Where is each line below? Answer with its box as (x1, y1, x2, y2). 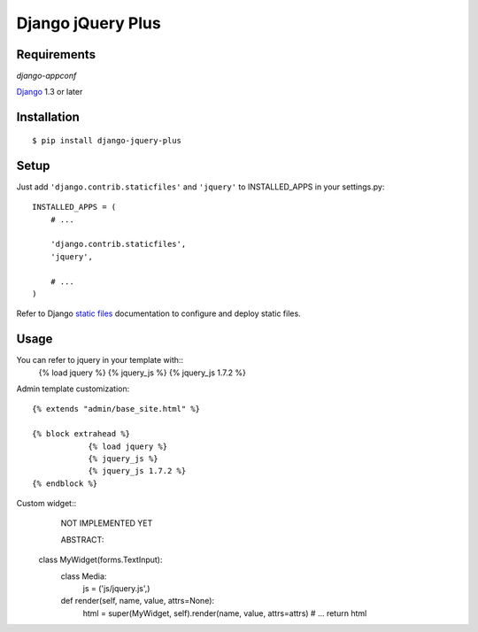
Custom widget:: (16, 498, 77, 509)
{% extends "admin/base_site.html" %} (32, 404, 201, 414)
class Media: (60, 571, 107, 582)
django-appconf (16, 71, 77, 81)
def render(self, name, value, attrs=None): (60, 596, 215, 606)
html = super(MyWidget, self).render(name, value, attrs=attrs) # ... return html (82, 607, 367, 619)
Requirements (16, 47, 96, 62)
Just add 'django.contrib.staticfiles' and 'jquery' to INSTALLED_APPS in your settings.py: (16, 181, 385, 192)
